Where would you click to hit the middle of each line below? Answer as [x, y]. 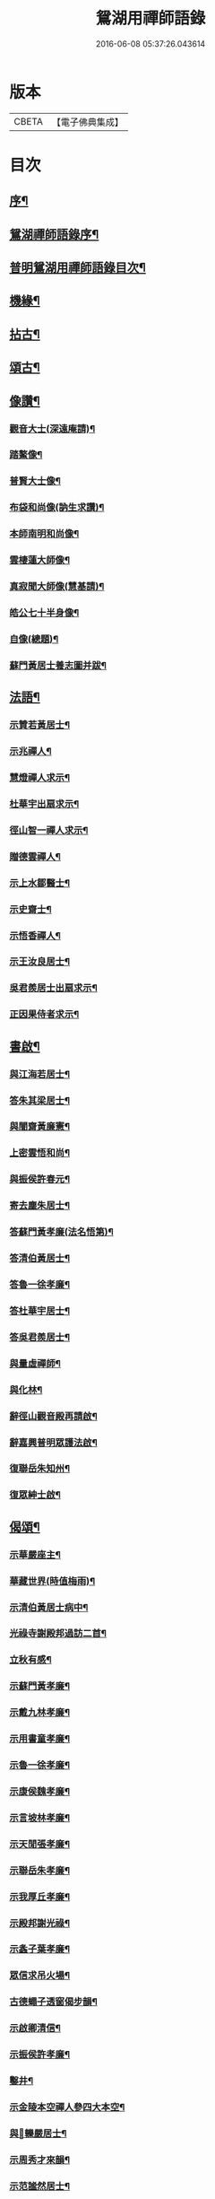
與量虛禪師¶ [35, 1363]
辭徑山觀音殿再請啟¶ [54, 1416]
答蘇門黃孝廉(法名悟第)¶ [61, 1232]
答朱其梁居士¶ [39, 1100]
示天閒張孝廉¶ [39, 1844]
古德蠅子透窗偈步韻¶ [54, 2002]
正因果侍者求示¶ [44, 1015]
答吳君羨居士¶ [39, 1337]
